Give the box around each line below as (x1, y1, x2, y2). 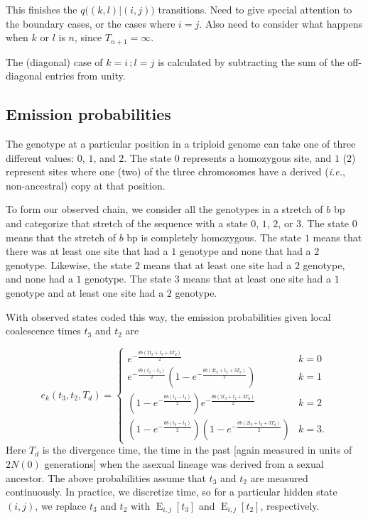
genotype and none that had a (179, 244, 311, 258)
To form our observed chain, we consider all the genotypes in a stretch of (6, 202, 323, 217)
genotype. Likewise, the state (6, 257, 132, 272)
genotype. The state (85, 271, 172, 286)
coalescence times (6, 323, 81, 338)
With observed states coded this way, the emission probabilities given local (6, 309, 331, 324)
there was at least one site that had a (6, 244, 168, 258)
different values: (6, 150, 75, 165)
